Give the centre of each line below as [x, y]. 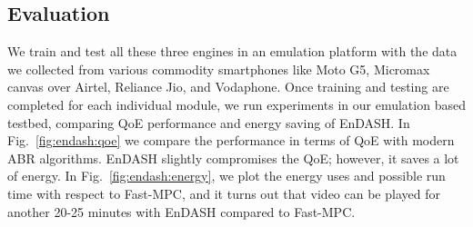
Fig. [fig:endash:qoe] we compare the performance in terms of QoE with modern [231, 140]
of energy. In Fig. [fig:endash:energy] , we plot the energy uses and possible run [226, 176]
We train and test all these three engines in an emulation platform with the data [232, 51]
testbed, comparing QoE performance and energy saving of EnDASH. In [209, 122]
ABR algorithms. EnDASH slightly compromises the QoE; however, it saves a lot [233, 158]
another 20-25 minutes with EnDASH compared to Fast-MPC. [181, 211]
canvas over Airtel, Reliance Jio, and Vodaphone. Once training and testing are [228, 87]
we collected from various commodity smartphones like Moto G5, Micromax [219, 69]
